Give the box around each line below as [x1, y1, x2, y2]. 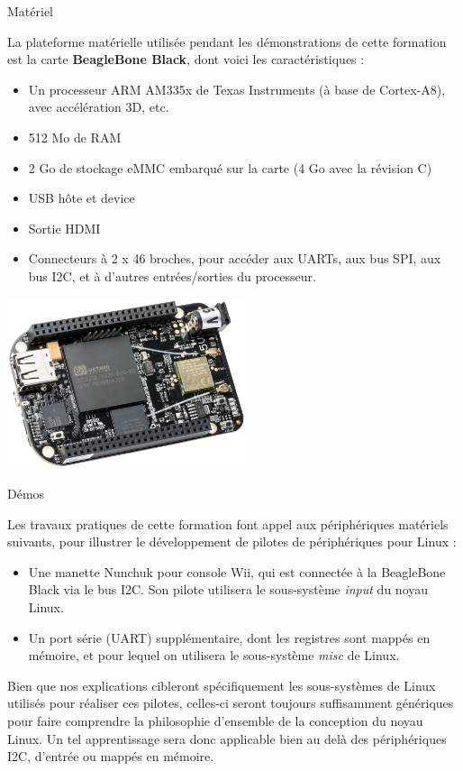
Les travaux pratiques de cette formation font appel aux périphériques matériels [7, 514, 449, 533]
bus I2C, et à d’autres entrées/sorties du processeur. [28, 266, 316, 285]
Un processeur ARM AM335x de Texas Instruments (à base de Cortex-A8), [28, 79, 446, 98]
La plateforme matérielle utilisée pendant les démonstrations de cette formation [7, 32, 447, 50]
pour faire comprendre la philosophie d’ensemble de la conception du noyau [7, 711, 423, 730]
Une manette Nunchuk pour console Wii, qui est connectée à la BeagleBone [28, 562, 446, 581]
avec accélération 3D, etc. [28, 97, 169, 116]
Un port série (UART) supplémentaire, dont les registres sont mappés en [28, 628, 431, 647]
